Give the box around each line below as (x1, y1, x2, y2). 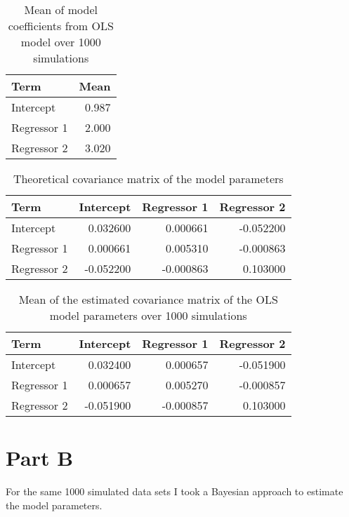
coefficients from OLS (8, 18, 114, 34)
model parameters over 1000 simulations (49, 307, 247, 323)
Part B (6, 443, 74, 472)
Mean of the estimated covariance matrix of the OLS (18, 291, 278, 307)
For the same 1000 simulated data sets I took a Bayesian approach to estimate (6, 484, 343, 499)
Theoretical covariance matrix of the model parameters (13, 170, 284, 187)
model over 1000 (20, 34, 101, 50)
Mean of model (24, 1, 98, 18)
